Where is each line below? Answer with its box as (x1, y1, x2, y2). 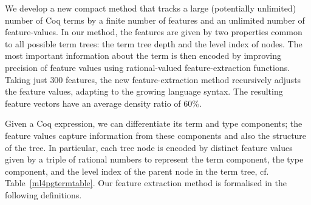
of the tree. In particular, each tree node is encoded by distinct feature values (5, 141, 293, 153)
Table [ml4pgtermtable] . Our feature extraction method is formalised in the (5, 176, 287, 189)
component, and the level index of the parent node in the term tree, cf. (5, 164, 269, 177)
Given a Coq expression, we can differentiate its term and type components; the (5, 117, 302, 130)
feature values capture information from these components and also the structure (5, 129, 307, 141)
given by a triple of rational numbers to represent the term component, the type (5, 153, 304, 166)
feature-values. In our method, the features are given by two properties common (5, 25, 302, 38)
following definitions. (5, 188, 82, 201)
